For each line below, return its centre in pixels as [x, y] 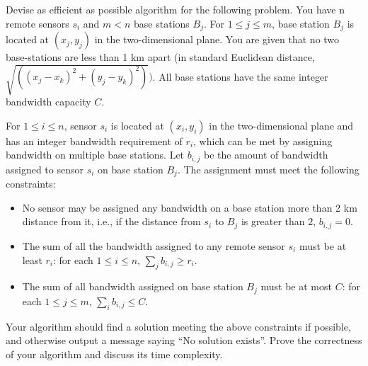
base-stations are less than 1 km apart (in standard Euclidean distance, [160, 57]
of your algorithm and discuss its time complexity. [114, 354]
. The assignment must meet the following [268, 169]
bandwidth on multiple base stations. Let [95, 155]
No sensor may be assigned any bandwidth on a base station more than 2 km [190, 207]
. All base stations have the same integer [240, 76]
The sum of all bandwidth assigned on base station [133, 286]
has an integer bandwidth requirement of [94, 141]
